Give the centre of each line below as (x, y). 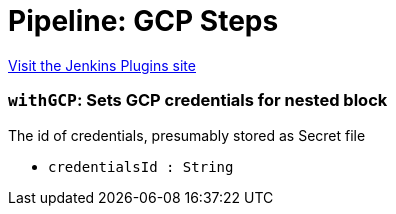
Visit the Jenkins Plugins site (102, 65)
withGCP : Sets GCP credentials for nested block (198, 100)
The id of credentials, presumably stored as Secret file (187, 135)
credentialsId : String (141, 166)
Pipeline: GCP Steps (143, 21)
